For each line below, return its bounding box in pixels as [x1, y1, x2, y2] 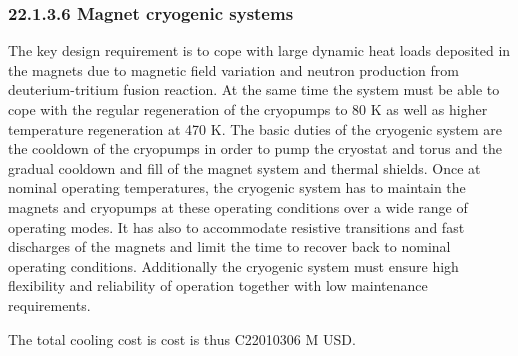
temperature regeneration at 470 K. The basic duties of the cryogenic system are [8, 118, 502, 139]
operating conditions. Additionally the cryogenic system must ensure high [8, 255, 459, 276]
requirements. [8, 294, 91, 315]
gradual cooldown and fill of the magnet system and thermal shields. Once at [8, 157, 481, 178]
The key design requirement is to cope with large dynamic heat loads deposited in [8, 40, 511, 61]
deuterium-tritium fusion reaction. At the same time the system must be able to [8, 79, 500, 100]
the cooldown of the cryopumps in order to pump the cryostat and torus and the [8, 138, 502, 159]
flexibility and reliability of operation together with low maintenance [8, 275, 428, 296]
